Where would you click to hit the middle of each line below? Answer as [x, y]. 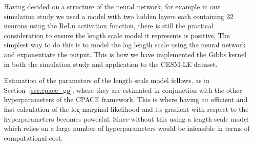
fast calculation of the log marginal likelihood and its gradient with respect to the [126, 109]
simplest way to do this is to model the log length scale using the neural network [125, 45]
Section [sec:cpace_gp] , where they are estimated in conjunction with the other [123, 90]
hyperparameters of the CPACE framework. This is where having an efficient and [126, 99]
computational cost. [33, 137]
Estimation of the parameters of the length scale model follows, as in [107, 80]
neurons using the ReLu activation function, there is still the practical [109, 26]
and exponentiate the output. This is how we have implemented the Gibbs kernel [125, 54]
